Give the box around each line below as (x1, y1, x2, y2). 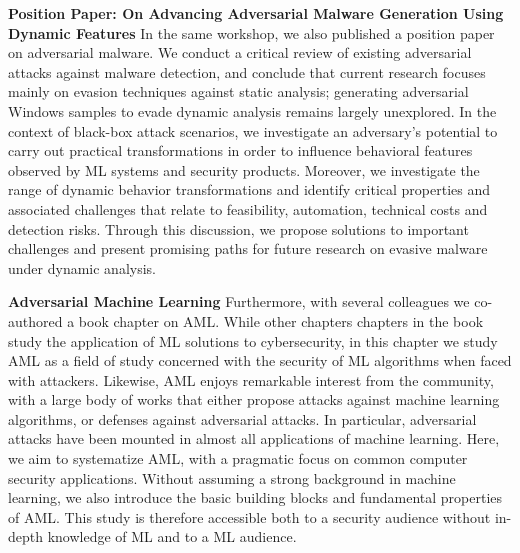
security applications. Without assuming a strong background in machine (8, 467, 456, 488)
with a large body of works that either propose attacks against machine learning (8, 389, 500, 410)
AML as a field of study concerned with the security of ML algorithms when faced (8, 350, 512, 371)
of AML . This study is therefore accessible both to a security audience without (8, 506, 491, 527)
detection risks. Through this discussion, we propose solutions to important (8, 218, 469, 239)
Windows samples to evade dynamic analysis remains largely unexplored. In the (8, 100, 497, 121)
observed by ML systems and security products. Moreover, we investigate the (8, 159, 480, 180)
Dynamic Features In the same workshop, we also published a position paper (8, 22, 495, 43)
